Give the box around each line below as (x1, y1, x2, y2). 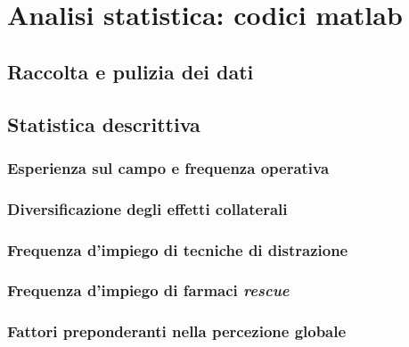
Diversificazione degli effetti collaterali (7, 197, 288, 219)
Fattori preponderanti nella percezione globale (7, 320, 347, 343)
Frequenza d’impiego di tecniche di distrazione (7, 238, 348, 260)
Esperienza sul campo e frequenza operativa (7, 156, 330, 178)
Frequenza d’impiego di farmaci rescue (7, 279, 290, 302)
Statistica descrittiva (7, 110, 200, 137)
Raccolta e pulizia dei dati (7, 57, 254, 85)
